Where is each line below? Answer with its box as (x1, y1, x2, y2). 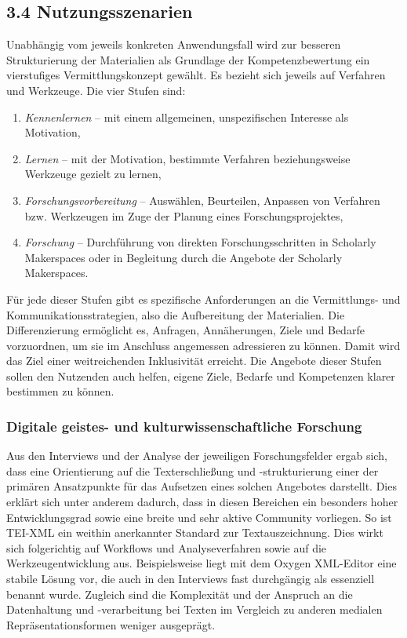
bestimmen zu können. (6, 383, 114, 399)
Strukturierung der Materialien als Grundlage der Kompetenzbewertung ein (6, 51, 370, 67)
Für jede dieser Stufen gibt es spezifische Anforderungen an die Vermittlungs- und (6, 290, 401, 307)
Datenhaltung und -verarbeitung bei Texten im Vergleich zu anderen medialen (6, 601, 383, 618)
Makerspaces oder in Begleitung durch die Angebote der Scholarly (24, 249, 343, 265)
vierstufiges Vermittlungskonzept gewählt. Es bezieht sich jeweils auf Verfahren (6, 67, 386, 83)
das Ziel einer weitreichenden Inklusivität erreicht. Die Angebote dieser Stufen (6, 352, 382, 369)
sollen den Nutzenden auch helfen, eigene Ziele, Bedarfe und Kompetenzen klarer (6, 367, 395, 384)
